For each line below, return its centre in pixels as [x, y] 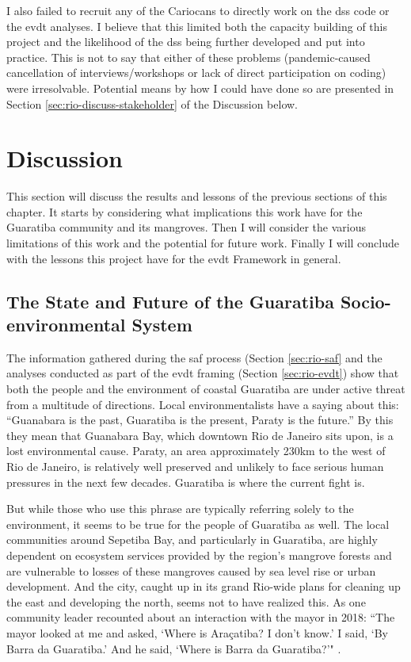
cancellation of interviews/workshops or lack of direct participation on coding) [196, 73]
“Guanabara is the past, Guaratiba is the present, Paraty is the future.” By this [200, 420]
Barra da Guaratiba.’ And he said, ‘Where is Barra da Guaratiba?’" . [174, 648]
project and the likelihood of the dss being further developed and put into [186, 42]
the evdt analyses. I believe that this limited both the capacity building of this [197, 26]
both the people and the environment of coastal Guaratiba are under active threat [206, 389]
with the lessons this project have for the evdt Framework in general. [174, 258]
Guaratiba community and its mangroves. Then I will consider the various [186, 227]
